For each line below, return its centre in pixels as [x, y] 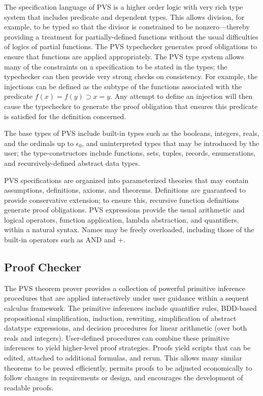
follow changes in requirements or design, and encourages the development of [124, 377]
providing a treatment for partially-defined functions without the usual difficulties [131, 36]
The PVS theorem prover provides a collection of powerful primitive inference [125, 288]
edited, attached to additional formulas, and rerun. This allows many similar [123, 358]
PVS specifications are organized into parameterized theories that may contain [126, 180]
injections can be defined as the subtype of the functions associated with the [123, 86]
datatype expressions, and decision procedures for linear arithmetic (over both [126, 328]
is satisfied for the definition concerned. [65, 116]
